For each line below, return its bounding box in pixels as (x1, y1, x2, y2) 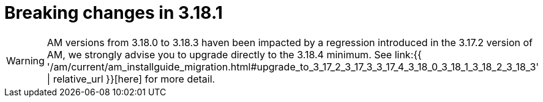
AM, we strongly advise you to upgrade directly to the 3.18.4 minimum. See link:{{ (47, 48, 422, 61)
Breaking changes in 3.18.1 (4, 2, 223, 23)
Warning (6, 54, 45, 67)
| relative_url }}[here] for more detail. (47, 72, 215, 85)
